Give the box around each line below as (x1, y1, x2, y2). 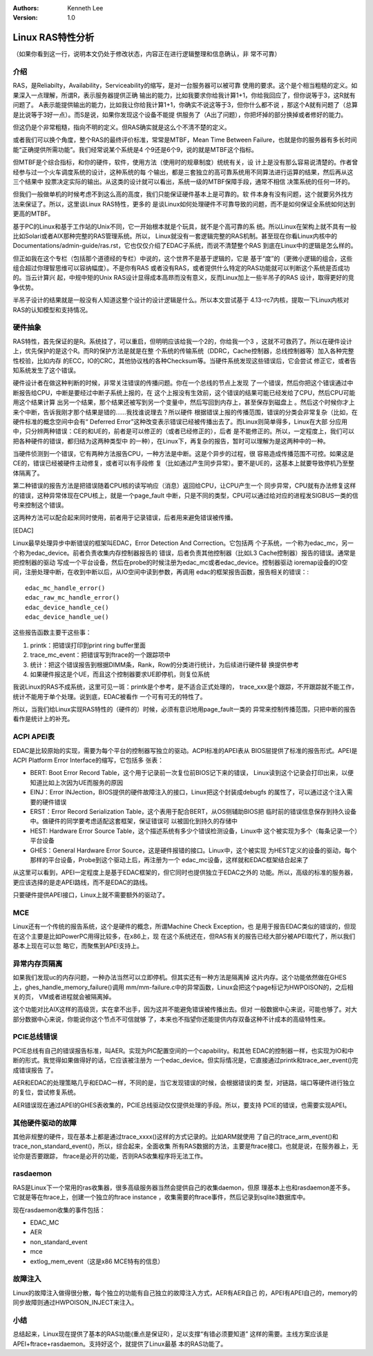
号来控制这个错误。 (12, 501, 68, 509)
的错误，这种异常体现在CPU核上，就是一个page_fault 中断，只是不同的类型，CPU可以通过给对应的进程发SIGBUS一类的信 (12, 491, 358, 499)
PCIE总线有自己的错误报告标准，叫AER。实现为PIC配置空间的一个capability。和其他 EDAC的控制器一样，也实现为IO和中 (12, 1047, 354, 1055)
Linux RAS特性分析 (12, 32, 95, 44)
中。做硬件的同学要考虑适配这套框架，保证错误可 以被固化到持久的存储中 (30, 817, 238, 825)
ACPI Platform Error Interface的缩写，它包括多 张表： (12, 756, 164, 764)
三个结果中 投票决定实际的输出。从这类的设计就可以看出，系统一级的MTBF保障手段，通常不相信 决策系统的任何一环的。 (12, 177, 354, 186)
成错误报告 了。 (12, 1066, 57, 1074)
